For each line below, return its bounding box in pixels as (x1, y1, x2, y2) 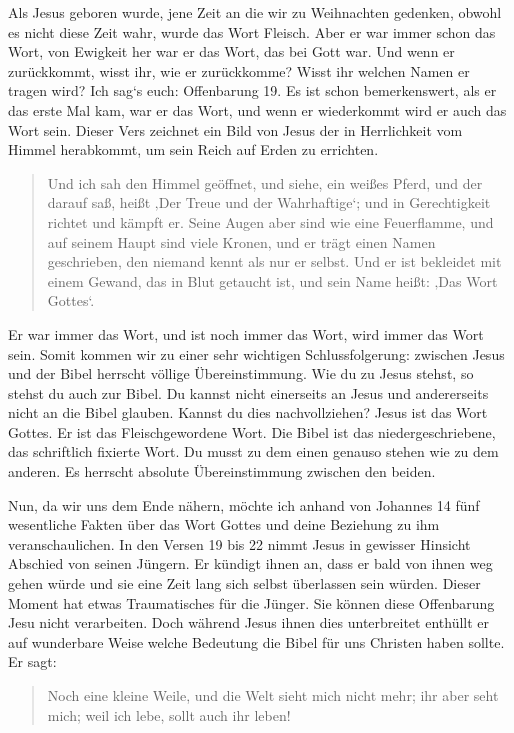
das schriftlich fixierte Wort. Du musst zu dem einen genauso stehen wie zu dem (8, 441, 499, 462)
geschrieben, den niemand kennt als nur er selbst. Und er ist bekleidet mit (47, 251, 502, 272)
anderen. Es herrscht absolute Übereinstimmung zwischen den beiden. (8, 461, 436, 482)
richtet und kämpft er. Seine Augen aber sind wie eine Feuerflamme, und (47, 211, 494, 232)
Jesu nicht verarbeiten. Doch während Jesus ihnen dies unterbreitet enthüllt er (8, 612, 490, 633)
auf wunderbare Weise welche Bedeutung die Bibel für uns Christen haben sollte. (8, 631, 505, 652)
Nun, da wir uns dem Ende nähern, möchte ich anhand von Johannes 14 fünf (8, 494, 480, 515)
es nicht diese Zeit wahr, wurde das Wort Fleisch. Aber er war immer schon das (8, 21, 496, 42)
